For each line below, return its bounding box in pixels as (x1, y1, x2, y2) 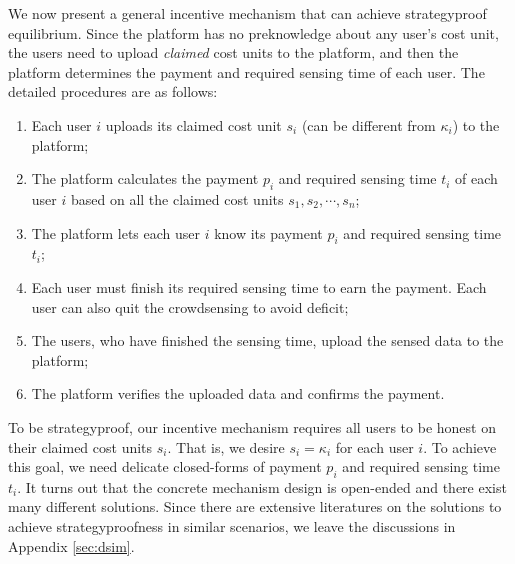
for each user (335, 436, 414, 457)
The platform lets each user (31, 222, 201, 243)
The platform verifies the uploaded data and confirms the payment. (31, 383, 445, 404)
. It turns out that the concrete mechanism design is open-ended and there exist (17, 476, 507, 497)
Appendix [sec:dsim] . (8, 535, 135, 556)
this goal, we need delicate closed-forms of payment (8, 456, 322, 477)
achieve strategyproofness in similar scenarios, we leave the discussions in (8, 516, 456, 537)
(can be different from (301, 114, 436, 135)
